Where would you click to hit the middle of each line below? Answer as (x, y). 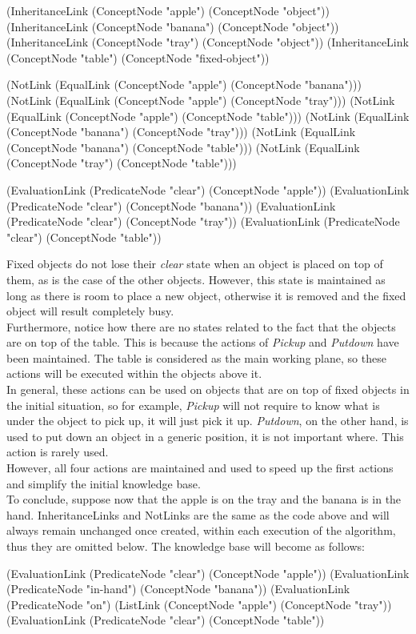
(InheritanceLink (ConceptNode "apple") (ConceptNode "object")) (168, 10)
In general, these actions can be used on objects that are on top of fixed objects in (208, 389)
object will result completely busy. (90, 311)
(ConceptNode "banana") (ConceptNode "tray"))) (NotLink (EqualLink (181, 132)
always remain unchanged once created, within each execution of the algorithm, (201, 530)
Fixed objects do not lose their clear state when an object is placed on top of (195, 264)
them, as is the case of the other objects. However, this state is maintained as (196, 279)
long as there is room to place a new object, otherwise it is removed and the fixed (206, 295)
